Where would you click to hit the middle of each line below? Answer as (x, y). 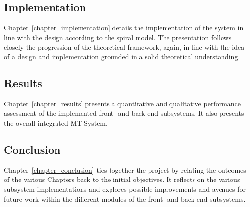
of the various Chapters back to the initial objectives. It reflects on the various (122, 179)
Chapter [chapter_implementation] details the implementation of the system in (124, 28)
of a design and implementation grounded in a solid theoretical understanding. (122, 56)
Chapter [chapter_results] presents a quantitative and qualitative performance (123, 103)
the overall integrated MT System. (56, 122)
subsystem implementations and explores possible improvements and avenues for (125, 189)
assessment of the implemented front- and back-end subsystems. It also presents (124, 113)
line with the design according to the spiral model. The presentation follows (118, 37)
